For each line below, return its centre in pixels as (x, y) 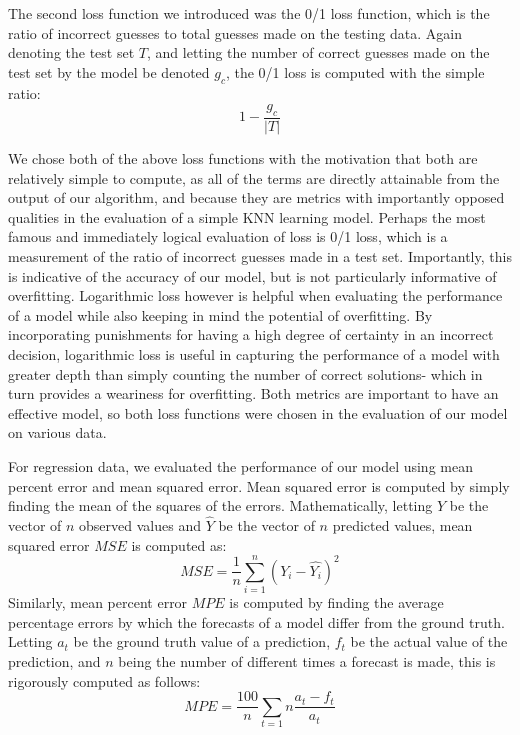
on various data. (57, 432)
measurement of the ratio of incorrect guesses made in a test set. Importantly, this (260, 255)
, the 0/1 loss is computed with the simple (355, 71)
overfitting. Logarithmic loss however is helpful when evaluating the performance (255, 295)
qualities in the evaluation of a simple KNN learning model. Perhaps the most (247, 216)
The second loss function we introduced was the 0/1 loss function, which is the (249, 13)
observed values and (140, 524)
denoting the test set (71, 52)
